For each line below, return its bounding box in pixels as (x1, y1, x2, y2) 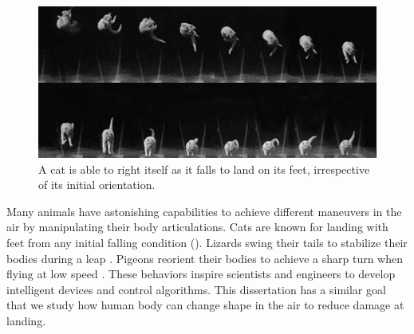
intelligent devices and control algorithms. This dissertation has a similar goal (6, 281, 386, 297)
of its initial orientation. (38, 176, 156, 193)
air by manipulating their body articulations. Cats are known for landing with (6, 218, 388, 235)
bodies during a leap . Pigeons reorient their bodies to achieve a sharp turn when (6, 250, 403, 266)
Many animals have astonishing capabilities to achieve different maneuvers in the (6, 202, 402, 219)
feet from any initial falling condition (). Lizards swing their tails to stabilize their (6, 234, 408, 250)
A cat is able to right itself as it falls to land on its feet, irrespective (38, 160, 370, 177)
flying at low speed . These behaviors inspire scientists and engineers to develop (6, 265, 396, 282)
